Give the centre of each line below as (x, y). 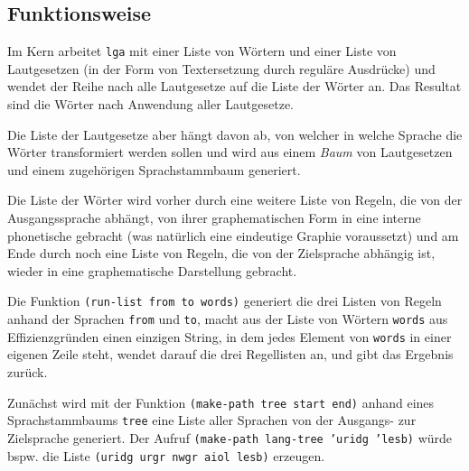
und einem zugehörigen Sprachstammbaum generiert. (154, 169)
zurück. (28, 371)
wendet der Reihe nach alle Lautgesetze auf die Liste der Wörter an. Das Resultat (234, 86)
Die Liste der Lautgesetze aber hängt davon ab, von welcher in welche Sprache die (235, 134)
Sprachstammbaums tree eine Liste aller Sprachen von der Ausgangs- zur (212, 420)
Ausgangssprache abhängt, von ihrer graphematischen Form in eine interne (214, 218)
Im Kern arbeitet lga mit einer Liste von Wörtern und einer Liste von (202, 51)
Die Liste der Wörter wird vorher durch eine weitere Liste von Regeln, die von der (235, 200)
